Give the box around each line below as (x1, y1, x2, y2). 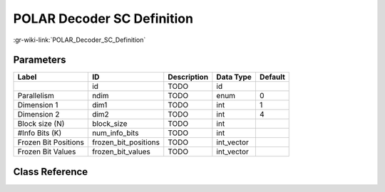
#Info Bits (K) (17, 128, 62, 138)
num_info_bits (91, 128, 139, 138)
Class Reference (13, 166, 88, 178)
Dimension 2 (17, 110, 60, 119)
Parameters (13, 54, 66, 66)
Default (259, 72, 285, 82)
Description (168, 72, 209, 82)
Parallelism (17, 91, 55, 101)
